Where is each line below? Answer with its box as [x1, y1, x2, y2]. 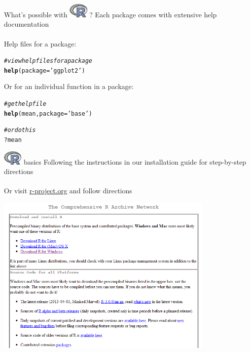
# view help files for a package [4, 57, 93, 65]
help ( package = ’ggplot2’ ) [4, 67, 85, 74]
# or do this [4, 127, 36, 134]
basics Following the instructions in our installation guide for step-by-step [23, 156, 247, 167]
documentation [4, 19, 49, 29]
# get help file [4, 100, 46, 108]
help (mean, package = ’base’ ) [4, 110, 93, 117]
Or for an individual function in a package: [4, 81, 134, 91]
